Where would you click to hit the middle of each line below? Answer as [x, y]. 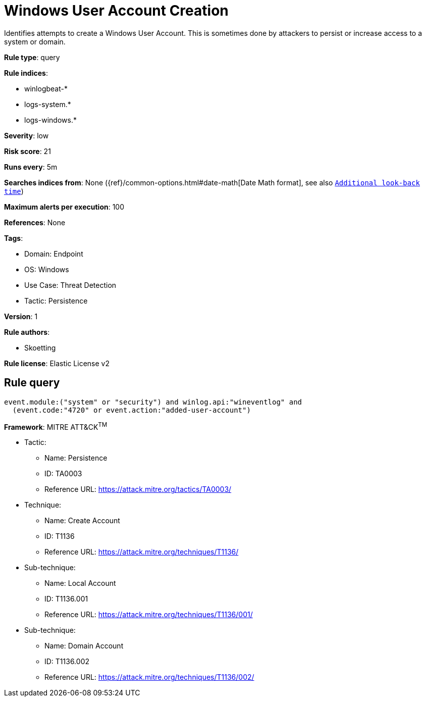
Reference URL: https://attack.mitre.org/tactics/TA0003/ [138, 489]
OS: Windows [47, 269]
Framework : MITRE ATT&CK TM [56, 426]
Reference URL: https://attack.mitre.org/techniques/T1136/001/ [149, 615]
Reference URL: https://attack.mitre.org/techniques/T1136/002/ [149, 677]
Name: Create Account [82, 521]
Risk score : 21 [28, 151]
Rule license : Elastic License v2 [57, 363]
